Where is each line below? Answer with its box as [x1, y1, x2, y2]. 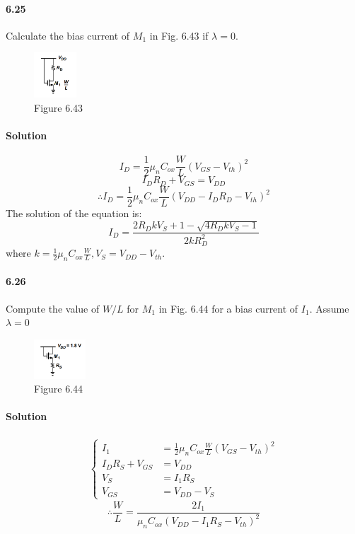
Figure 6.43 [34, 100, 83, 115]
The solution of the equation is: [6, 205, 142, 220]
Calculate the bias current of [6, 28, 130, 42]
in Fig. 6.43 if [149, 28, 209, 42]
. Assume [309, 301, 349, 315]
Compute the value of [6, 301, 100, 315]
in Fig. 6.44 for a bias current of [158, 301, 298, 315]
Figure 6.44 [34, 381, 83, 396]
